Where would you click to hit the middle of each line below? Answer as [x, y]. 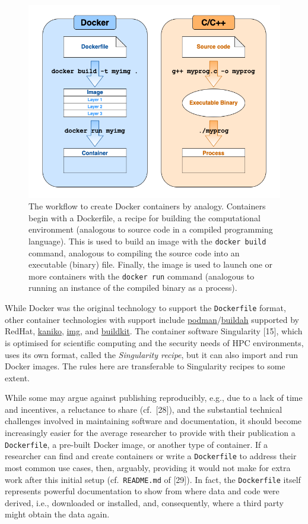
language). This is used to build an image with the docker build [147, 241]
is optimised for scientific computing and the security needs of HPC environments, [154, 342]
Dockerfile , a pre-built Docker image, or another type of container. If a [136, 444]
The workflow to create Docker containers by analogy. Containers [147, 206]
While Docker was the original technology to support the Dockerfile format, [145, 308]
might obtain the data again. [57, 514]
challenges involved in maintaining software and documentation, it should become [153, 421]
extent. [17, 377]
